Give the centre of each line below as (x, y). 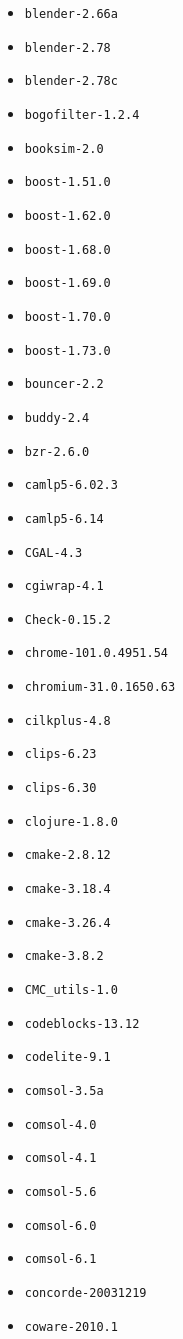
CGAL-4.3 (53, 552)
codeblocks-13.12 (82, 1023)
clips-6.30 (60, 788)
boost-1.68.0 (67, 249)
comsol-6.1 (60, 1259)
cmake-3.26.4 (67, 922)
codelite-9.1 (67, 1057)
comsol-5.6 (60, 1191)
